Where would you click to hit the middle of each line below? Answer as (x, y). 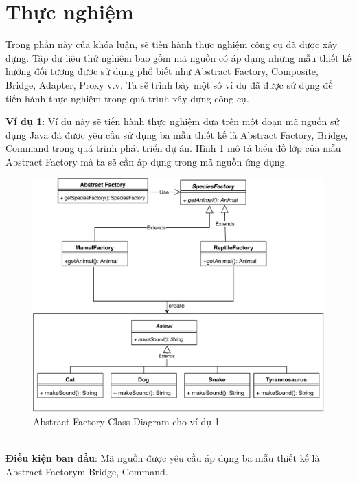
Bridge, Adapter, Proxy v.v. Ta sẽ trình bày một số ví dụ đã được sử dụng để (169, 84)
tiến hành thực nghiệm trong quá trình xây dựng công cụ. (127, 98)
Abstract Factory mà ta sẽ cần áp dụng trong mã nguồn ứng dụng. (147, 161)
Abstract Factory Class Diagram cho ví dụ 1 (126, 421)
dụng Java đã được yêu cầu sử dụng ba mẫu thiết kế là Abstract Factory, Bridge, (177, 134)
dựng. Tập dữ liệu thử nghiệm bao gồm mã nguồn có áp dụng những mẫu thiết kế (178, 57)
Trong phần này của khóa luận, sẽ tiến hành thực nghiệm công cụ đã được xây (172, 44)
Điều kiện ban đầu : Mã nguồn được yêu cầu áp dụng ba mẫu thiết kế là (163, 458)
